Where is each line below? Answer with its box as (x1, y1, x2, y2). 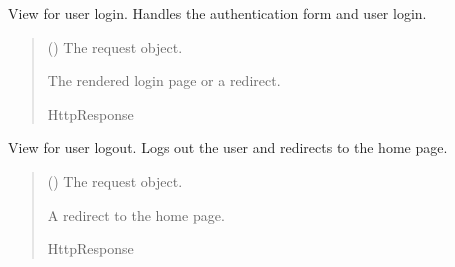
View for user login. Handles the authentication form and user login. (8, 3, 427, 23)
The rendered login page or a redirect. (47, 70, 281, 91)
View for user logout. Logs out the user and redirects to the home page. (8, 137, 448, 158)
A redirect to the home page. (47, 204, 225, 225)
